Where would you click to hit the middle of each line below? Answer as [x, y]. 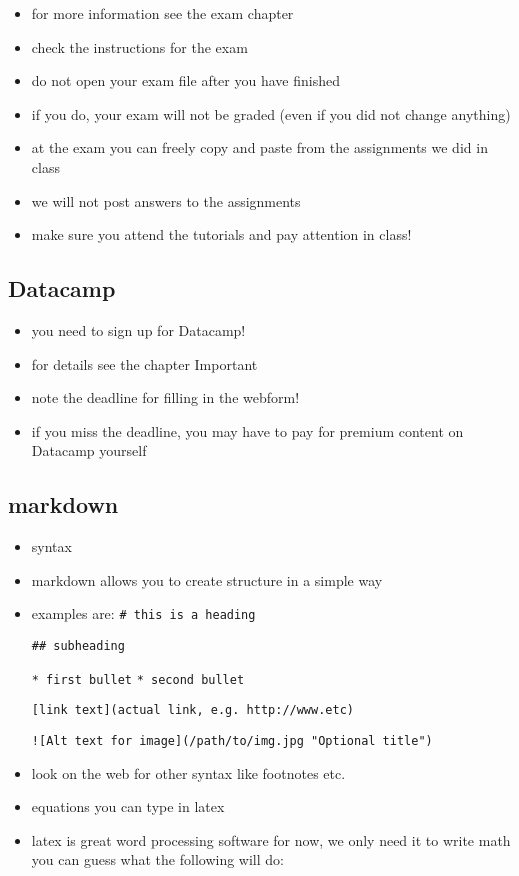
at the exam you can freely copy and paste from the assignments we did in [259, 147]
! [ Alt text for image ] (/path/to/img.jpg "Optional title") [232, 740]
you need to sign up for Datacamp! [138, 329]
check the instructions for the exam [139, 46]
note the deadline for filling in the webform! [165, 397]
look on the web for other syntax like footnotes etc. [188, 772]
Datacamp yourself [89, 450]
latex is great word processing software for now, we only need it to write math [271, 839]
